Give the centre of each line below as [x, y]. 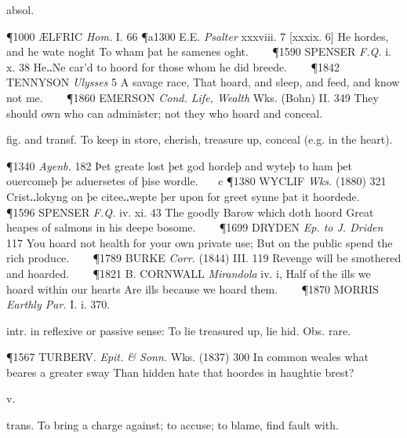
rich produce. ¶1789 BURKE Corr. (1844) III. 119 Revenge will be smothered [204, 258]
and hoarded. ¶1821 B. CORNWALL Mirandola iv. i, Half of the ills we [189, 273]
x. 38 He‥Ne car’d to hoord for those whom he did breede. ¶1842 [173, 66]
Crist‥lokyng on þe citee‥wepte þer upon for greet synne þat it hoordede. [183, 196]
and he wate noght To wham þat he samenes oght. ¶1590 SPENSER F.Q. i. [199, 51]
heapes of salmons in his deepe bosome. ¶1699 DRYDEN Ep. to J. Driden [195, 227]
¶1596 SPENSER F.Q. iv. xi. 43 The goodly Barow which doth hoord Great [190, 212]
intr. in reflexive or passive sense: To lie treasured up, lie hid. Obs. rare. [179, 330]
